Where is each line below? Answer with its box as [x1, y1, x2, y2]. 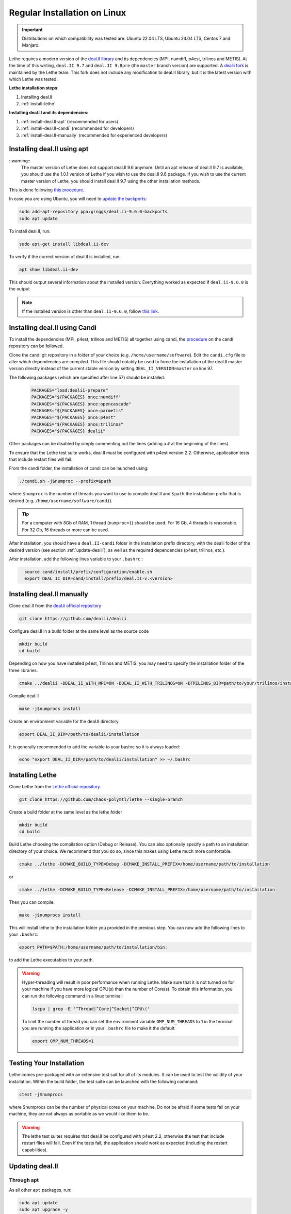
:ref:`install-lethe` [21, 101, 56, 107]
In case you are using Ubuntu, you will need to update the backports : [9, 196, 147, 202]
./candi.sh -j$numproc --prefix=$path [19, 478, 112, 484]
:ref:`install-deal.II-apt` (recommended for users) [21, 118, 119, 124]
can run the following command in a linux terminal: [22, 993, 123, 999]
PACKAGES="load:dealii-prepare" [31, 388, 109, 393]
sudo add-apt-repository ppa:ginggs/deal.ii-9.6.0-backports [19, 209, 168, 215]
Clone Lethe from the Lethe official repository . [9, 783, 101, 789]
